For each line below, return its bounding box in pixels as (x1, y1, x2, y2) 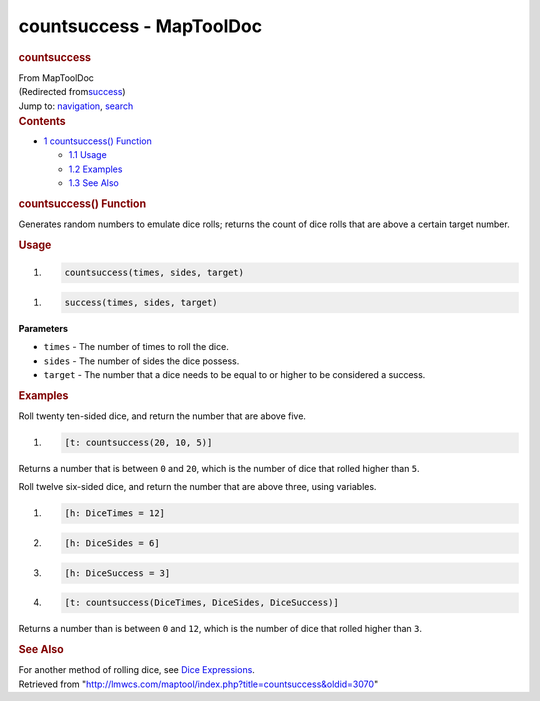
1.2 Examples (68, 163, 123, 175)
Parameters (18, 322, 69, 334)
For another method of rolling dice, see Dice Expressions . (18, 664, 255, 676)
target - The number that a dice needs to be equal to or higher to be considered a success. (43, 369, 426, 381)
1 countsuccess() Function (43, 135, 152, 147)
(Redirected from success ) (18, 86, 126, 98)
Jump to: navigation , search (18, 100, 134, 112)
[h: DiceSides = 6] (64, 538, 160, 549)
